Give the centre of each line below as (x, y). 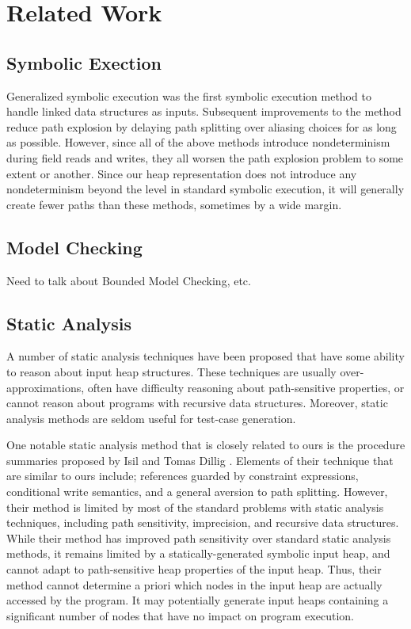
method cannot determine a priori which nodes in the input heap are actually (194, 584)
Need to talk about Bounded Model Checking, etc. (129, 280)
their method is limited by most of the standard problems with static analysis (195, 507)
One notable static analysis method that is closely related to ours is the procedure (206, 445)
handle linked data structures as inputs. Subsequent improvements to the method (204, 111)
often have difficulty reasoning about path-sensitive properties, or (246, 387)
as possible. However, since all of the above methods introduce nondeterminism (198, 142)
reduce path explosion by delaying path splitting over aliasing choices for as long (202, 126)
